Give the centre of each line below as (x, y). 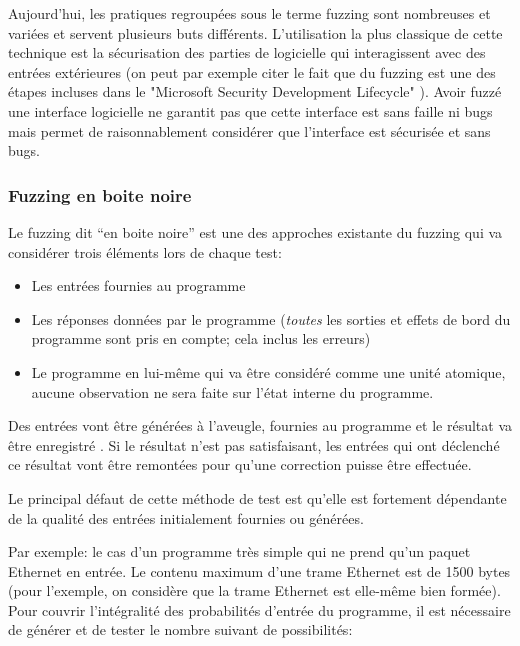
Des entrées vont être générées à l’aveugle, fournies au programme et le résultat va (260, 425)
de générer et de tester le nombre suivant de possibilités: (180, 629)
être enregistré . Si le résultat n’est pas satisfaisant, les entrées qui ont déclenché (254, 444)
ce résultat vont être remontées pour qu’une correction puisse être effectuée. (240, 464)
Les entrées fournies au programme (138, 285)
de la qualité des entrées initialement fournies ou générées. (186, 517)
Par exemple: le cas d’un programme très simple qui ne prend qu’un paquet (239, 551)
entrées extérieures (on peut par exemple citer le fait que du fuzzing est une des (252, 71)
